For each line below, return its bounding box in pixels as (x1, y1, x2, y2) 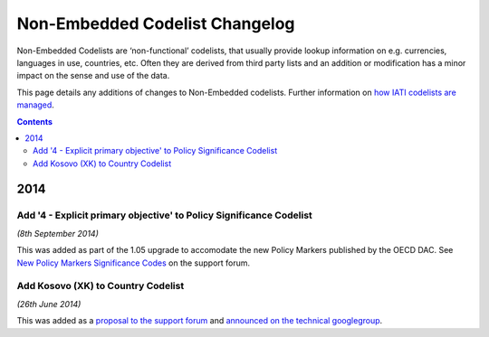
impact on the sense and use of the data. (16, 70, 170, 81)
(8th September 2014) (16, 228, 100, 239)
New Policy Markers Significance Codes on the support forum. (16, 257, 251, 268)
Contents (16, 116, 53, 126)
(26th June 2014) (16, 298, 81, 309)
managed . (16, 99, 54, 110)
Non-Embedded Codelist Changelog (16, 14, 295, 33)
